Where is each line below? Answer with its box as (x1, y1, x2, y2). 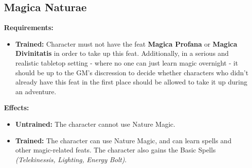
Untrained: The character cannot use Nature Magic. (15, 118, 176, 129)
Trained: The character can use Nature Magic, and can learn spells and (15, 135, 232, 145)
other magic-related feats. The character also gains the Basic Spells (15, 145, 216, 155)
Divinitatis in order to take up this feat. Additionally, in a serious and (15, 48, 229, 58)
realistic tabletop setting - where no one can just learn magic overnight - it (15, 57, 238, 67)
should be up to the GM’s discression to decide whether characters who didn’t (15, 67, 249, 77)
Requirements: (4, 22, 54, 33)
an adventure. (15, 86, 56, 96)
